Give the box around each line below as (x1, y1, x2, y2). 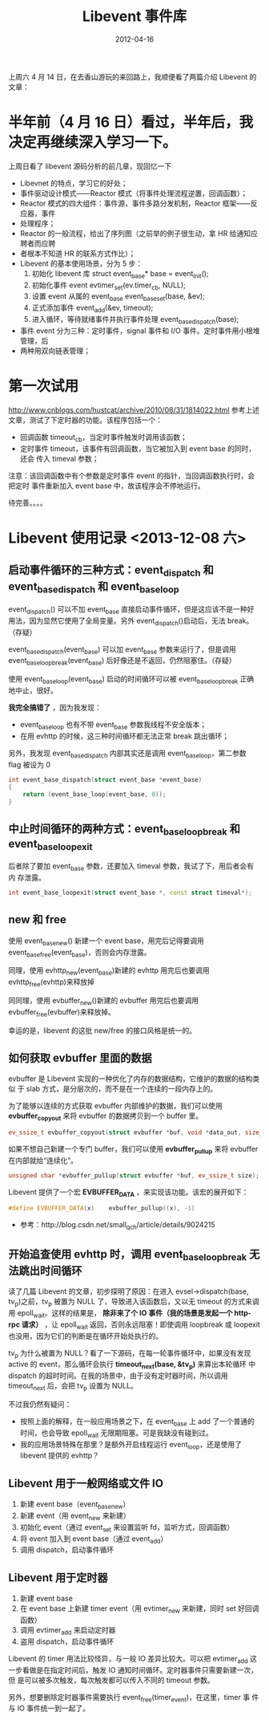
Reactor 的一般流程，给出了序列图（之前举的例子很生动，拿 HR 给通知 (19, 228, 251, 238)
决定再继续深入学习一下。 (8, 133, 178, 152)
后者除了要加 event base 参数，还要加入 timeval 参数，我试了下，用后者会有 (8, 861, 255, 873)
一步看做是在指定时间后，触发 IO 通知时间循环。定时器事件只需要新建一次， (8, 1665, 259, 1674)
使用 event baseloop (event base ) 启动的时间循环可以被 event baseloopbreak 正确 (8, 674, 255, 685)
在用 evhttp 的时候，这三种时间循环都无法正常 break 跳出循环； (19, 731, 230, 741)
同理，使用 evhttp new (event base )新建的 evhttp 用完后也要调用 (8, 966, 210, 978)
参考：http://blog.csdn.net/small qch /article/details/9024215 (19, 1220, 216, 1232)
